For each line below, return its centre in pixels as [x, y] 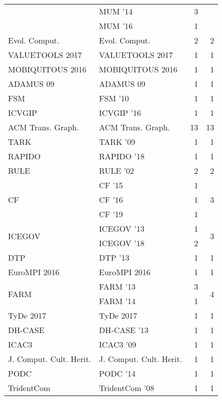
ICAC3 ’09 [118, 344]
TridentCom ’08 [127, 388]
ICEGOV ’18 [122, 243]
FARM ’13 [117, 286]
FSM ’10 [114, 98]
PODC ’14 [117, 373]
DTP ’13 [114, 257]
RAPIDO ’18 [122, 156]
